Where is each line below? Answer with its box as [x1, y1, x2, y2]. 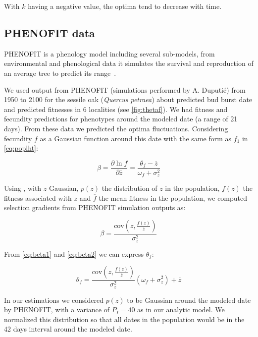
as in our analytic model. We [137, 304, 225, 315]
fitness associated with [4, 192, 72, 203]
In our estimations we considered [4, 294, 103, 305]
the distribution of [102, 183, 157, 193]
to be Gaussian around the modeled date [127, 294, 251, 305]
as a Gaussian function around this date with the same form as [40, 133, 232, 143]
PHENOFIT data [4, 25, 95, 40]
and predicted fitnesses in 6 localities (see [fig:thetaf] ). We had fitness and [4, 104, 228, 114]
